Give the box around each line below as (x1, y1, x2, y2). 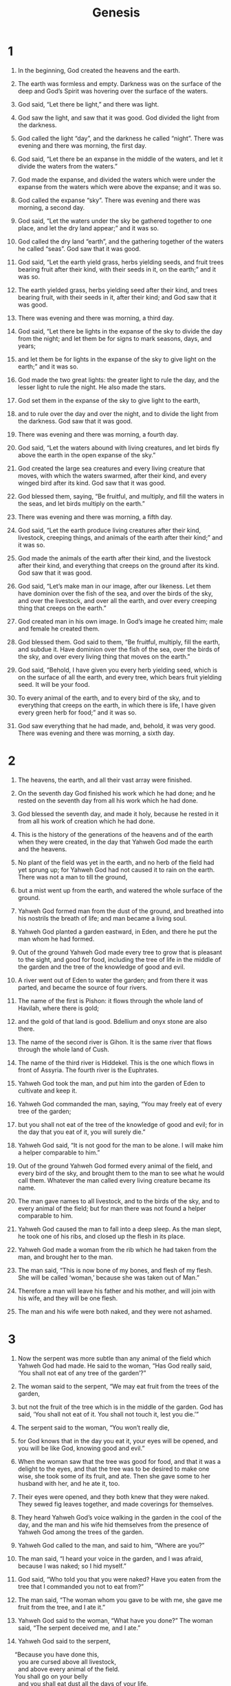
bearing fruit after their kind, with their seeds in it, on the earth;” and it (17, 265, 217, 273)
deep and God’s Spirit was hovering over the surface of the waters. (17, 87, 208, 95)
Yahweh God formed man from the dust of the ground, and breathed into (17, 906, 224, 915)
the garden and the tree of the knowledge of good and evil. (17, 963, 186, 971)
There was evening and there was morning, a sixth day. (17, 729, 175, 737)
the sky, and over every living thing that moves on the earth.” (17, 652, 190, 661)
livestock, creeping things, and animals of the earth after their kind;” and (17, 533, 223, 541)
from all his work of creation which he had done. (17, 817, 155, 825)
